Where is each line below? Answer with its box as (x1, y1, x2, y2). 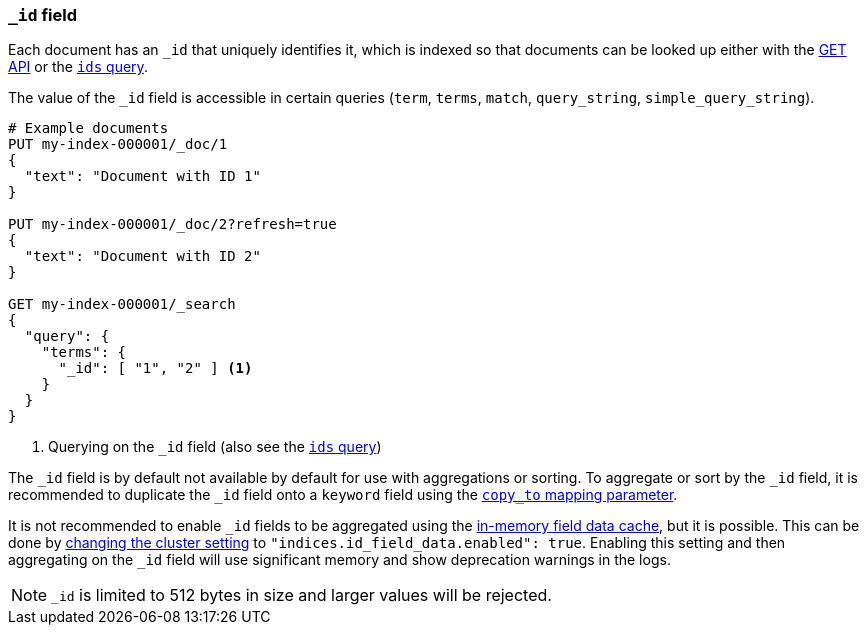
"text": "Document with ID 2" (24, 248, 261, 265)
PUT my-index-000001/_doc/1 (8, 136, 228, 153)
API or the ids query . (8, 58, 148, 76)
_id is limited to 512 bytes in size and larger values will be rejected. (51, 585, 552, 606)
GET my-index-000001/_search (8, 296, 236, 313)
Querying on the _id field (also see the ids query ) (48, 438, 382, 456)
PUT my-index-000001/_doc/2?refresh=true (8, 216, 337, 233)
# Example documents (8, 120, 169, 137)
